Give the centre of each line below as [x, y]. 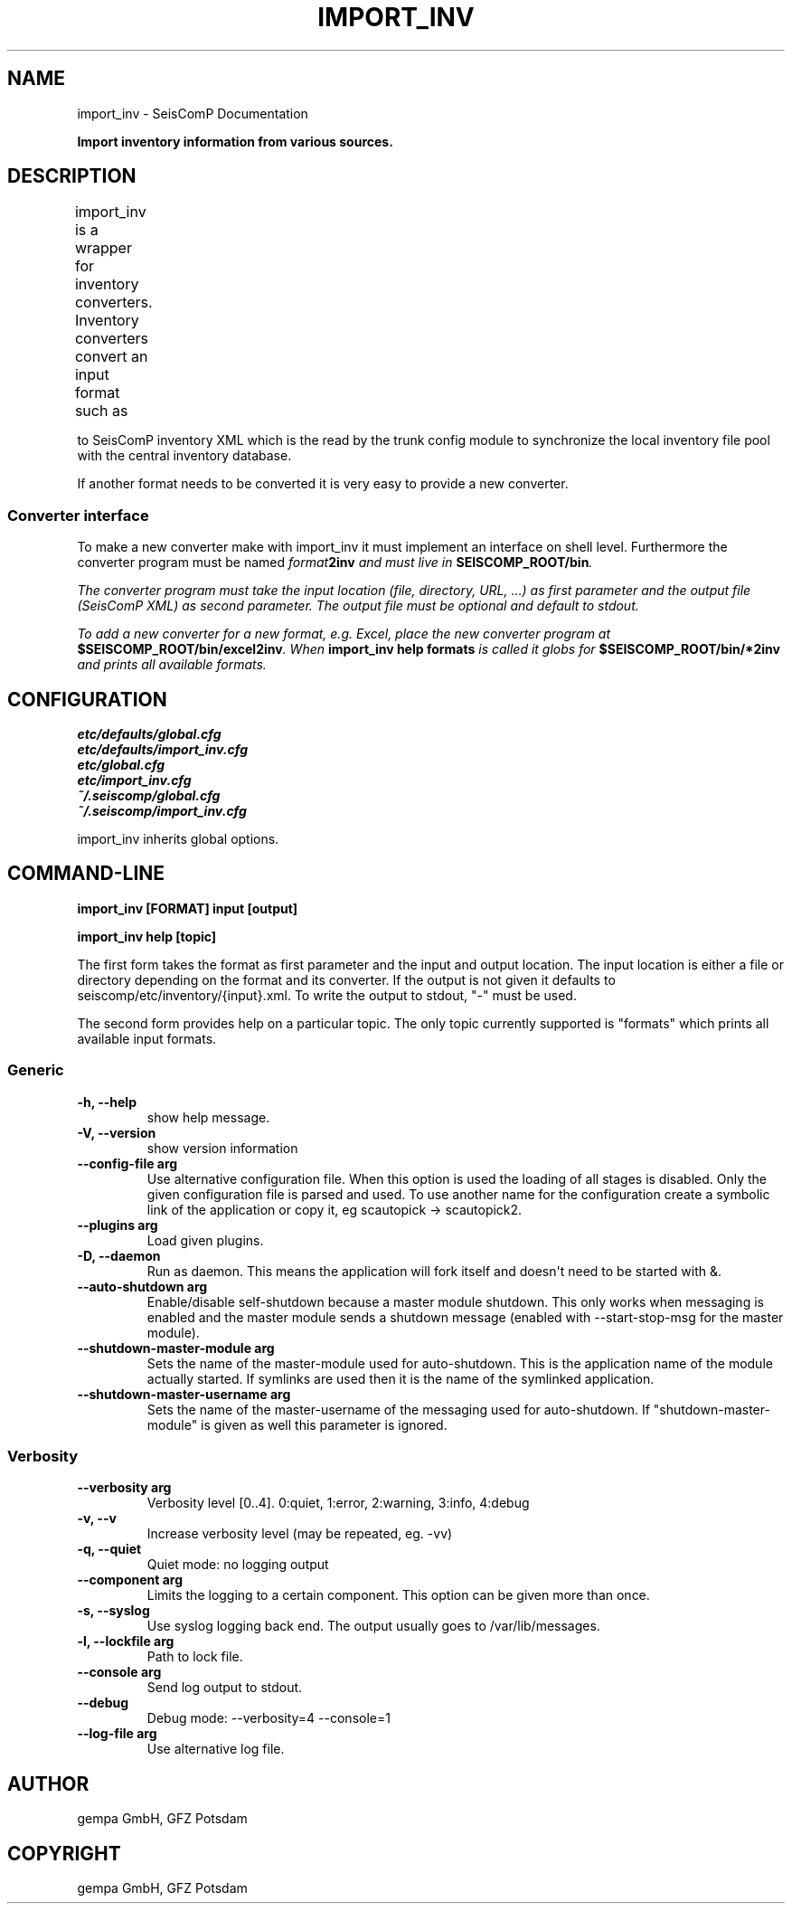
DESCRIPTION [72, 176]
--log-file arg [117, 1734]
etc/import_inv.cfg [134, 780]
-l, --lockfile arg [126, 1641]
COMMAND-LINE [86, 874]
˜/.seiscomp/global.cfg [149, 796]
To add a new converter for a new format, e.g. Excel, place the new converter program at [344, 634]
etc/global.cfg [121, 765]
